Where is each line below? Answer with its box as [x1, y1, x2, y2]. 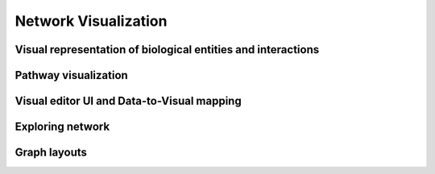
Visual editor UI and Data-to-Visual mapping [14, 94, 242, 108]
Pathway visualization [14, 68, 128, 82]
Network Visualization [14, 12, 168, 30]
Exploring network [14, 120, 110, 134]
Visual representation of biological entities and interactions [14, 43, 320, 56]
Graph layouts [14, 146, 88, 159]
